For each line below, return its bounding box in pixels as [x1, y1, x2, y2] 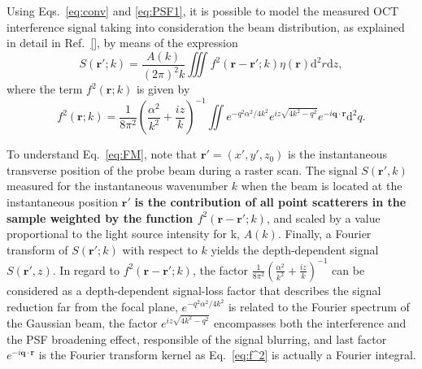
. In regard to [52, 261, 120, 278]
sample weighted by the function [7, 209, 194, 226]
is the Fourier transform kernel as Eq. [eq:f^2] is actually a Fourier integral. [38, 346, 416, 363]
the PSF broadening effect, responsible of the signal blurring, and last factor [7, 330, 387, 347]
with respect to [122, 241, 198, 258]
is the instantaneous [288, 145, 387, 163]
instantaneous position [7, 193, 119, 211]
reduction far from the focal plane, [7, 297, 178, 315]
